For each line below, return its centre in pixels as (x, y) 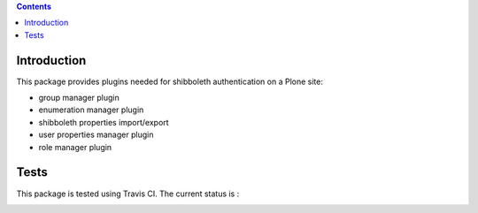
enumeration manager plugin (91, 110)
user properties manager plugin (96, 135)
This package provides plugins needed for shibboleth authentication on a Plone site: (170, 81)
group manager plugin (79, 98)
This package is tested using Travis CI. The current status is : (128, 194)
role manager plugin (75, 147)
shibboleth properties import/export (104, 122)
